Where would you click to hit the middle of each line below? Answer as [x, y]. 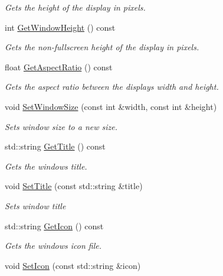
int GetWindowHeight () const [60, 27]
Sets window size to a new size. [61, 126]
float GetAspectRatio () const [59, 66]
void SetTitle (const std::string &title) [74, 186]
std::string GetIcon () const [54, 225]
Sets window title [35, 205]
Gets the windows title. [46, 166]
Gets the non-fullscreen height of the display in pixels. [102, 47]
